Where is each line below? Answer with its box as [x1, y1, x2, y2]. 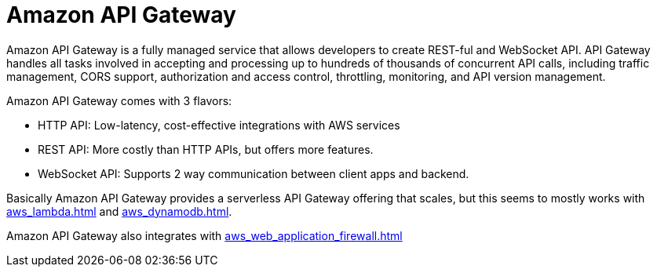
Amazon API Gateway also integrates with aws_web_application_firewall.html [6, 228, 403, 242]
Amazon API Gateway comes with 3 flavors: [6, 93, 232, 107]
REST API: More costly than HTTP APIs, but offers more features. [38, 142, 374, 156]
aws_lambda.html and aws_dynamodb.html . [6, 204, 232, 218]
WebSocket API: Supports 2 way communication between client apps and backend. [38, 166, 469, 180]
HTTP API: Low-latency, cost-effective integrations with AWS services [38, 118, 400, 132]
